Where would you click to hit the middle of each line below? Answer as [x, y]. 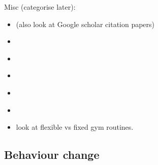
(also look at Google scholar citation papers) [85, 24]
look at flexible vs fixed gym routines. [75, 127]
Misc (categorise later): [40, 7]
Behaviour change [52, 155]
